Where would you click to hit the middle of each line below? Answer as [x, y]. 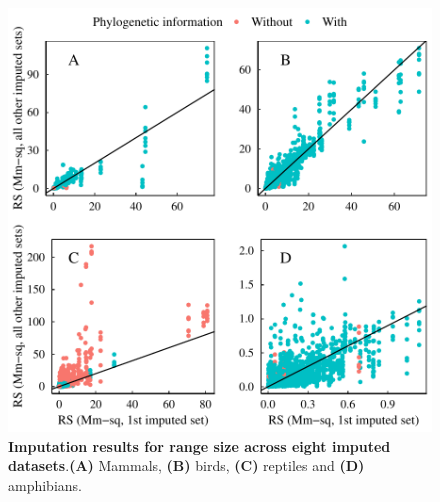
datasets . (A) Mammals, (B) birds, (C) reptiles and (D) [186, 465]
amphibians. [45, 484]
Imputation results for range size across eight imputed [199, 445]
